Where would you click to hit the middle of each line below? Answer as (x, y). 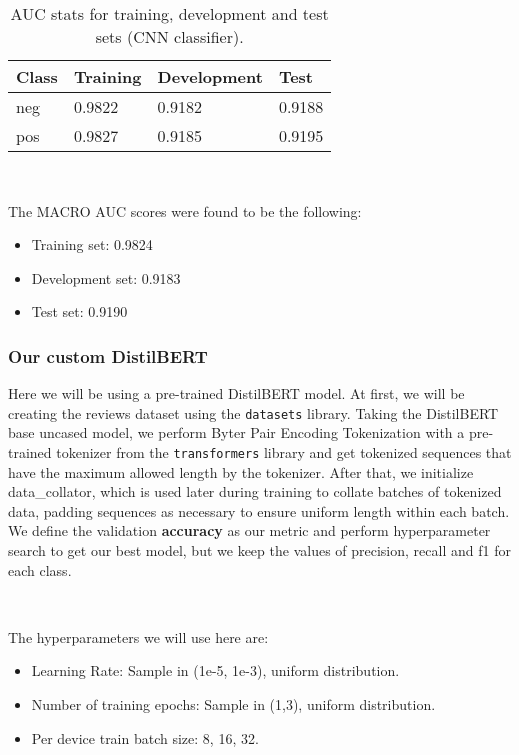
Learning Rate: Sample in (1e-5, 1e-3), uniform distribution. (215, 670)
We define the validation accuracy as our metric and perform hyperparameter (249, 530)
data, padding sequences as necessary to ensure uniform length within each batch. (259, 510)
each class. (40, 569)
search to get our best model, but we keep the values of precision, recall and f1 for (259, 550)
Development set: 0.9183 (106, 277)
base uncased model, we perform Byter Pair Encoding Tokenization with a (236, 432)
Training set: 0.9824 (92, 244)
